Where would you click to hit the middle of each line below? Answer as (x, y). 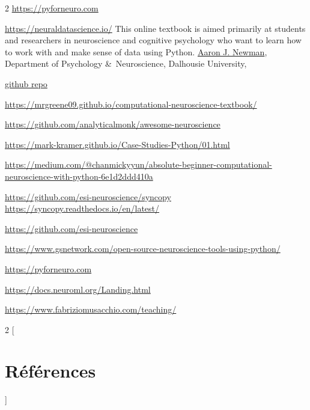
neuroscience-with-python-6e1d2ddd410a (79, 176)
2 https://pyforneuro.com (52, 8)
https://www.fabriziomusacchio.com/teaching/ (91, 309)
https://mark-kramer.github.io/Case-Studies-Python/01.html (117, 144)
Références (50, 371)
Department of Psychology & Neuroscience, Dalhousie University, (126, 63)
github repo (26, 83)
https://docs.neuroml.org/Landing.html (78, 289)
